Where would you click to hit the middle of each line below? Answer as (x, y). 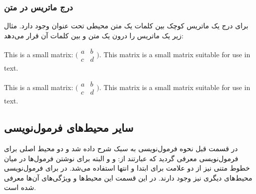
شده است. (20, 187)
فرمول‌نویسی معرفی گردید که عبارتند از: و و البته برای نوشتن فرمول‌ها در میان (121, 158)
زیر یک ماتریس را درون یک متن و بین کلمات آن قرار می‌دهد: (94, 35)
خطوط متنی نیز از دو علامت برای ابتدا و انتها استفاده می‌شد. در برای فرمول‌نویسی (127, 168)
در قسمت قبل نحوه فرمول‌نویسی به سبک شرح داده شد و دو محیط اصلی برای (121, 148)
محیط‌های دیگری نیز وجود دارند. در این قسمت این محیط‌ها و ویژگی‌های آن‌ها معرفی (128, 177)
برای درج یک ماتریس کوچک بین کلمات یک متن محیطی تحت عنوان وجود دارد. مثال (126, 26)
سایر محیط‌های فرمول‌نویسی (69, 128)
